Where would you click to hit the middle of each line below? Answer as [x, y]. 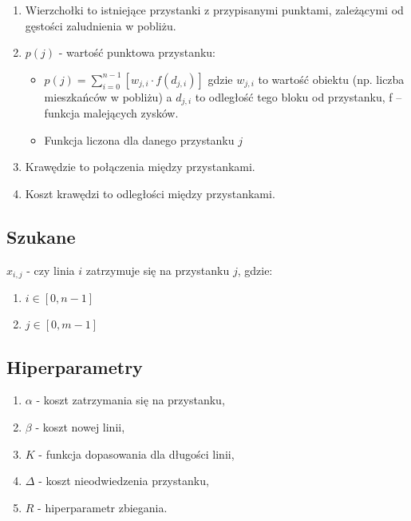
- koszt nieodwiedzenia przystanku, [124, 481]
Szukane [41, 237]
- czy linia [51, 270]
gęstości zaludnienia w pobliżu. [101, 25]
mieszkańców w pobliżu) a [108, 96]
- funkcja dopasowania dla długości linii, [136, 453]
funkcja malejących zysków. [111, 113]
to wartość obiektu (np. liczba [331, 79]
